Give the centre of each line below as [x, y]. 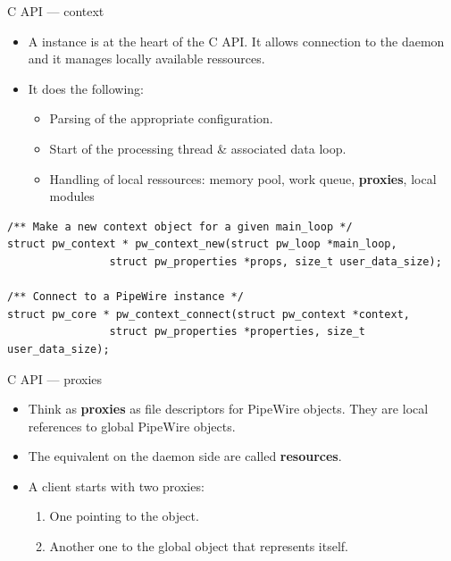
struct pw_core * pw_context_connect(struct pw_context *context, [209, 314]
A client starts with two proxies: [116, 486]
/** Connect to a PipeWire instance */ [125, 297]
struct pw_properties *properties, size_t [237, 332]
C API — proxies [55, 378]
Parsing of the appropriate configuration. [161, 118]
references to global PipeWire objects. [132, 426]
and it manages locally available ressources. [146, 59]
